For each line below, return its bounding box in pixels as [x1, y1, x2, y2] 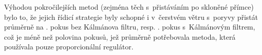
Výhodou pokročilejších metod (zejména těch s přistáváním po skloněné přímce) [4, 2, 254, 12]
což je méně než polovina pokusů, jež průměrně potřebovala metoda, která [4, 31, 236, 42]
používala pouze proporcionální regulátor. [4, 41, 134, 52]
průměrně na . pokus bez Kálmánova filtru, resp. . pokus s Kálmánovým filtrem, [4, 21, 255, 32]
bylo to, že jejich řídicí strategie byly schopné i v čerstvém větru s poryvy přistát [4, 11, 258, 22]
